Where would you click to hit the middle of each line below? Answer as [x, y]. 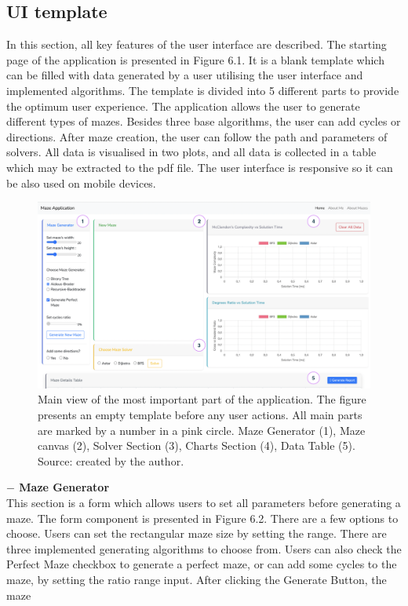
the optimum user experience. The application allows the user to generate [183, 106]
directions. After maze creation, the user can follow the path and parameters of [197, 136]
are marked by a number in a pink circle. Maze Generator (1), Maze [202, 430]
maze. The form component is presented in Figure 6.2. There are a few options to [202, 518]
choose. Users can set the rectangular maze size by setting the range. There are [197, 533]
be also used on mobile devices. [81, 183]
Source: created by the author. [111, 460]
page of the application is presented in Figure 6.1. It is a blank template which [195, 59]
